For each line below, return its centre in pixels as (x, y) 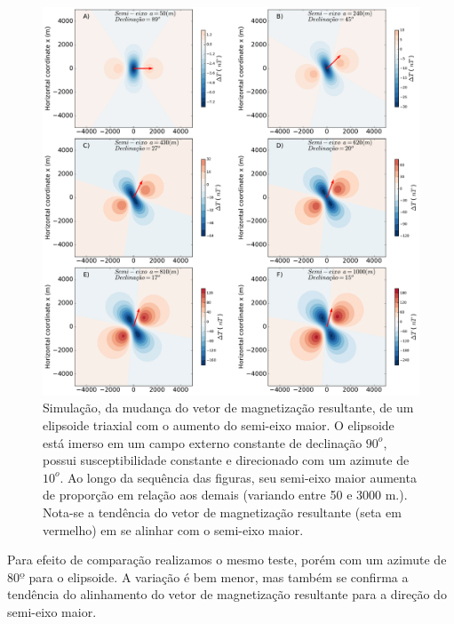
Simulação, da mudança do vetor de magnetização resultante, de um (228, 408)
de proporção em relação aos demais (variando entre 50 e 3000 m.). (225, 495)
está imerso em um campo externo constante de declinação (203, 442)
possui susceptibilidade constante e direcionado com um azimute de (226, 460)
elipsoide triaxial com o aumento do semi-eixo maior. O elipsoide (219, 424)
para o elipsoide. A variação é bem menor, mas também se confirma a (219, 576)
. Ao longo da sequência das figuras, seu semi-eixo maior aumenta (238, 477)
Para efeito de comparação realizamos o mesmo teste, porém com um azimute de (227, 560)
